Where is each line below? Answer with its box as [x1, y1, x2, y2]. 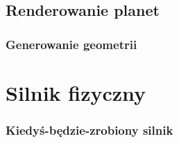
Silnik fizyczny [6, 78, 146, 106]
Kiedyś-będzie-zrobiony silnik [6, 121, 173, 138]
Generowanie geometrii [6, 35, 137, 53]
